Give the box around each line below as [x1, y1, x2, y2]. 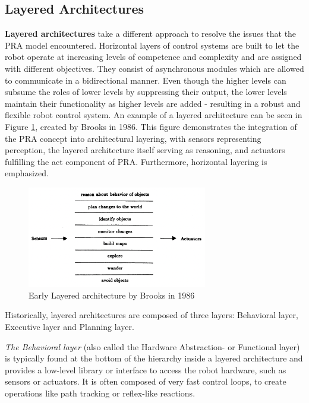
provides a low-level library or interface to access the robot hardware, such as [5, 363, 286, 376]
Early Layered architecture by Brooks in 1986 [29, 288, 195, 301]
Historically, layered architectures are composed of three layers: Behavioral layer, [5, 309, 298, 321]
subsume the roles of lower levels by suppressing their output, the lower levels [5, 85, 287, 98]
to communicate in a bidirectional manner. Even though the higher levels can [5, 74, 286, 86]
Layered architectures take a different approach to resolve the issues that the [5, 27, 297, 40]
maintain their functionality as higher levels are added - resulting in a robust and [5, 97, 301, 109]
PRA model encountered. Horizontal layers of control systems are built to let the [5, 39, 299, 51]
